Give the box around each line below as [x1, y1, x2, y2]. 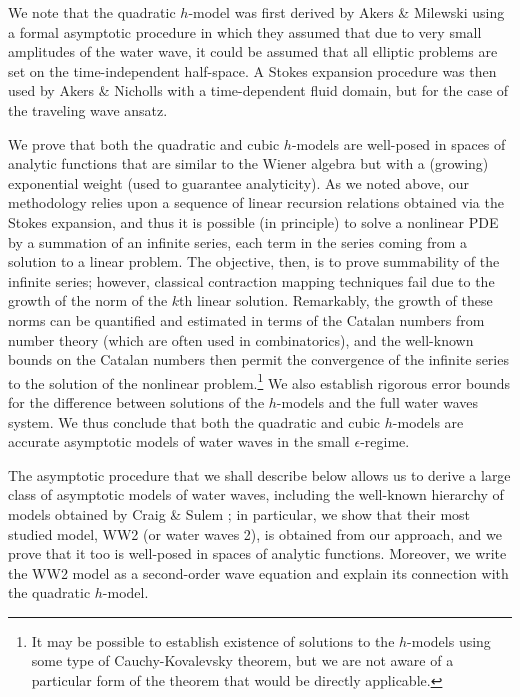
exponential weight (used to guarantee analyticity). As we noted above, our [8, 172, 470, 193]
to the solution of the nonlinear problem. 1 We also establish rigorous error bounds [8, 369, 511, 393]
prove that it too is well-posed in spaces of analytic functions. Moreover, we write [8, 543, 507, 564]
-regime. [360, 431, 410, 452]
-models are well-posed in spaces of [291, 133, 506, 154]
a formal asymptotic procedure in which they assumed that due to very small [8, 21, 482, 42]
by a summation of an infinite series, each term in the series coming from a [8, 231, 467, 252]
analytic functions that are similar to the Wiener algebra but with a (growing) [8, 153, 489, 174]
